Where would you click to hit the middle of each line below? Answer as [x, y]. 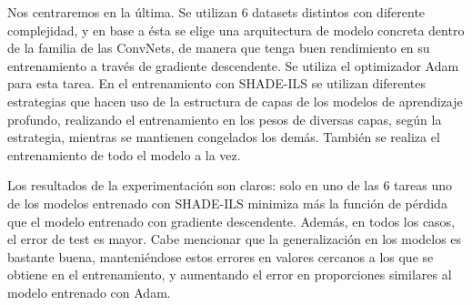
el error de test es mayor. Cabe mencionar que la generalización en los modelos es [235, 239]
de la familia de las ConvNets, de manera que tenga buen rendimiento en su [219, 48]
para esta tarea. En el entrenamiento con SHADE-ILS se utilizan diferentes [217, 83]
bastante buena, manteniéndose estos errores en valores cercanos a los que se [221, 256]
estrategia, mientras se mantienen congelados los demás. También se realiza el [224, 137]
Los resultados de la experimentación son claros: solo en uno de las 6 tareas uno [230, 185]
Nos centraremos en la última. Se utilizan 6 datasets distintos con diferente [216, 12]
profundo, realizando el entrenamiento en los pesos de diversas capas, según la [225, 119]
